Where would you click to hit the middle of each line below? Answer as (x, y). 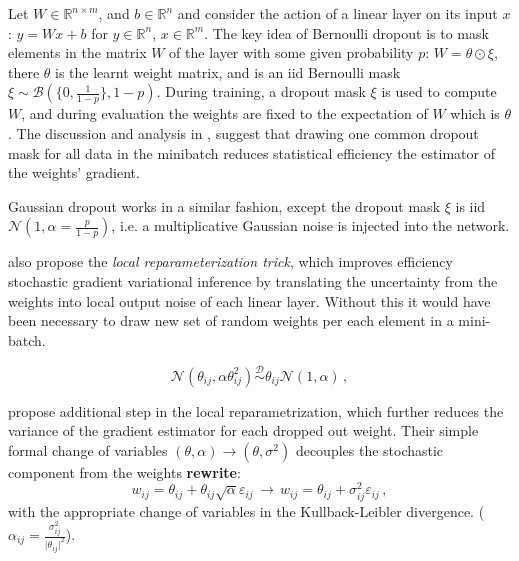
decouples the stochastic (369, 449)
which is (475, 113)
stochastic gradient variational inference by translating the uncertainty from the (253, 280)
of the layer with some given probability (291, 52)
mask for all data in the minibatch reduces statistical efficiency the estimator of (251, 152)
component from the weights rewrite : (124, 471)
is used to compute (439, 91)
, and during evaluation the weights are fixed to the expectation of (224, 113)
